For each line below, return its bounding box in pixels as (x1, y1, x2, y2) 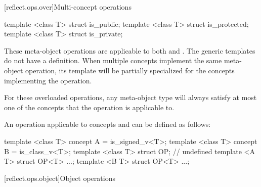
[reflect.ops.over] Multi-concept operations (4, 2, 132, 12)
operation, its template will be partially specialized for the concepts (25, 65, 235, 75)
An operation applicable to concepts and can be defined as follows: (4, 119, 211, 129)
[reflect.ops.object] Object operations (4, 172, 115, 183)
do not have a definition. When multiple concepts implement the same (4, 55, 222, 66)
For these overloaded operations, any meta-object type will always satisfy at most (4, 92, 257, 103)
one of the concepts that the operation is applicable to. (4, 102, 175, 112)
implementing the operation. (4, 75, 92, 85)
